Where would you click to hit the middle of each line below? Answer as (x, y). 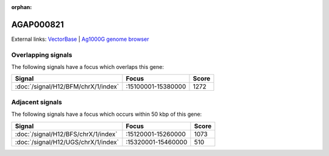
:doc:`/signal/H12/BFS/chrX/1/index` (66, 134)
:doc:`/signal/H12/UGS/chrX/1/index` (67, 142)
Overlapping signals (42, 55)
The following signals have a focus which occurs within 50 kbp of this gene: (107, 114)
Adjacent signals (37, 102)
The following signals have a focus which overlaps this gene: (88, 67)
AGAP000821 (37, 24)
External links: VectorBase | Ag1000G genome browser (80, 39)
